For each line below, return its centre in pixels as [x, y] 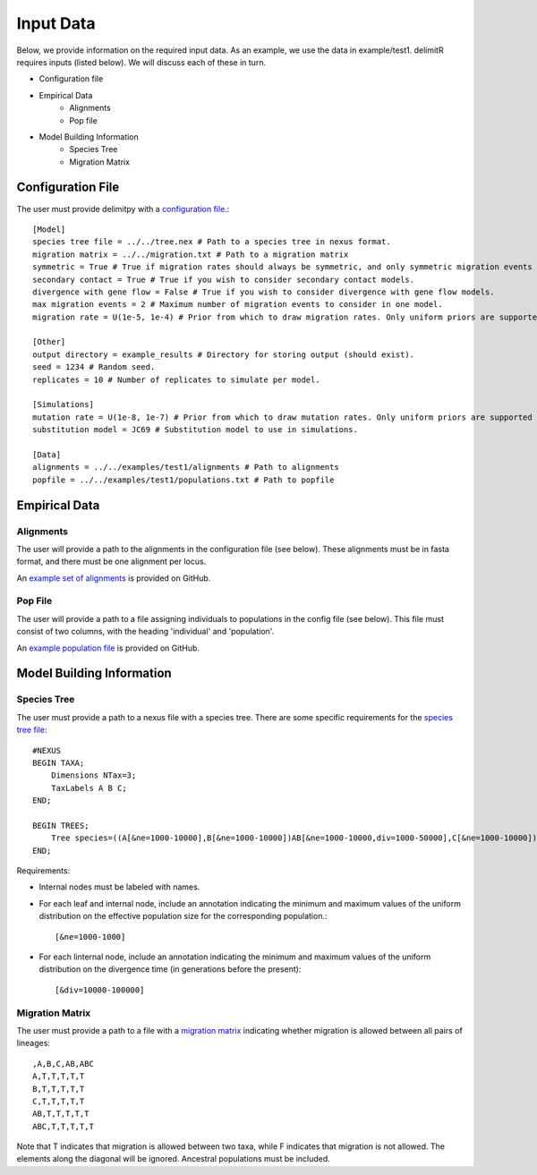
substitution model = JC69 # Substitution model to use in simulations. [195, 430]
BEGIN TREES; [61, 825]
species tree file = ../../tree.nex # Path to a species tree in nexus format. [212, 242]
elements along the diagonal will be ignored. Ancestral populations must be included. [173, 1159]
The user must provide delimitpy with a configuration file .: [123, 209]
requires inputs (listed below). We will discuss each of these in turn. [141, 62]
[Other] [49, 342]
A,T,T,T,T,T [59, 1077]
